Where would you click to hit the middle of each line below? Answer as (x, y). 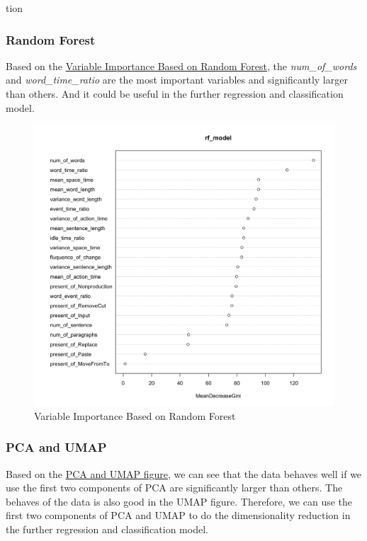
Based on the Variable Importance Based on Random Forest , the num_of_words (181, 66)
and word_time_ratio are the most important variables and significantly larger (177, 80)
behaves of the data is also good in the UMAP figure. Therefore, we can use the (179, 501)
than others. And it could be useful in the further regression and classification (175, 93)
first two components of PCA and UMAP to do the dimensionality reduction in (178, 515)
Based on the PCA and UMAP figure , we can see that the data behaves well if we (184, 473)
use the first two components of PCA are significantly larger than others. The (174, 488)
